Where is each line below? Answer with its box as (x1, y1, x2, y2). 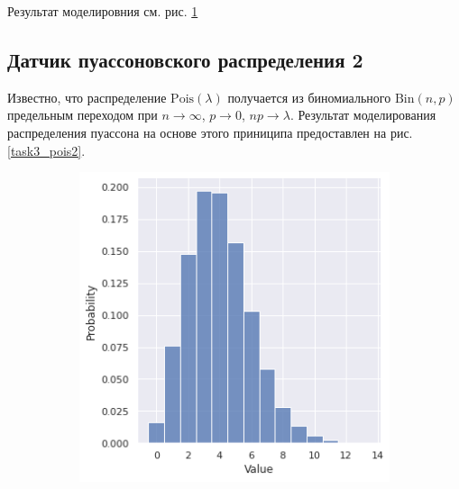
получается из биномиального (227, 87, 391, 106)
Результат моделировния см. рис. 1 (7, 2, 198, 20)
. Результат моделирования (289, 105, 436, 124)
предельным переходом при (7, 105, 158, 124)
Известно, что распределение (7, 87, 167, 106)
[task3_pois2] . (7, 140, 86, 159)
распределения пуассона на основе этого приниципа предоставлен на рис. (7, 122, 413, 141)
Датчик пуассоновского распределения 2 (7, 45, 363, 73)
